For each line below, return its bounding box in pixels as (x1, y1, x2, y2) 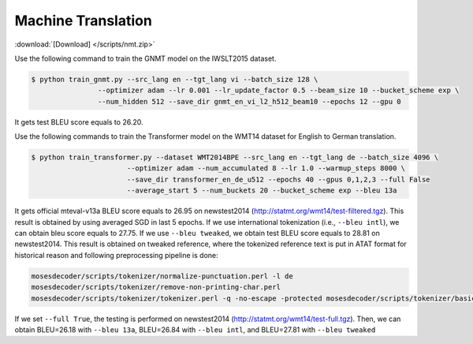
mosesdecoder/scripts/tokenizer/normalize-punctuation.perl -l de (31, 271, 293, 280)
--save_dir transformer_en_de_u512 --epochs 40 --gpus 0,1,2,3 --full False (126, 174, 430, 184)
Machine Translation (14, 12, 153, 29)
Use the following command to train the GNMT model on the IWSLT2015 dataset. (14, 54, 277, 63)
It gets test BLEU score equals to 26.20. (14, 117, 143, 126)
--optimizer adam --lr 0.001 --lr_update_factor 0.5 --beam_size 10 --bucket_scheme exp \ (97, 86, 460, 95)
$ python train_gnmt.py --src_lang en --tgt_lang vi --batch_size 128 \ (31, 75, 318, 84)
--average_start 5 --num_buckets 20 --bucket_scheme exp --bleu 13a (126, 186, 397, 195)
